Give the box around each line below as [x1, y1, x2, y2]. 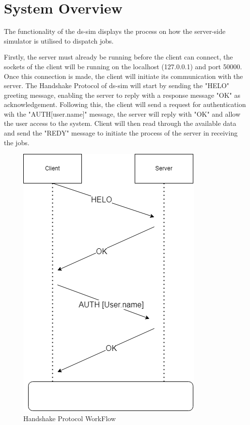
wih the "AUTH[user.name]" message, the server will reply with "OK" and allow [4, 108, 241, 119]
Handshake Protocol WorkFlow [23, 413, 116, 423]
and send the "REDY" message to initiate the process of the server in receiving [4, 128, 238, 138]
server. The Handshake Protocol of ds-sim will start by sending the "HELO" [4, 80, 230, 91]
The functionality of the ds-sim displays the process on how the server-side [4, 26, 226, 36]
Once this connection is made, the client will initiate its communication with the [4, 71, 243, 81]
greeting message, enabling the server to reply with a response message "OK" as [4, 90, 240, 100]
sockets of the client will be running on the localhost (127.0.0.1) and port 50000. [4, 61, 242, 71]
